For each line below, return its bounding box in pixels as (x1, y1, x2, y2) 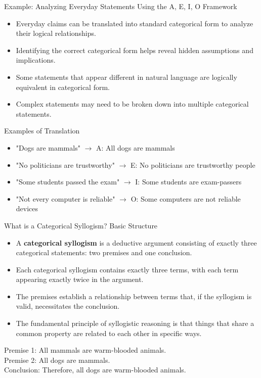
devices (16, 203, 38, 214)
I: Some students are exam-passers (135, 176, 242, 187)
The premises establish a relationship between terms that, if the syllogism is (16, 291, 252, 301)
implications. (16, 55, 56, 65)
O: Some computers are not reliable (130, 193, 241, 204)
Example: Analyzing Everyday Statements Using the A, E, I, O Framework (4, 1, 237, 11)
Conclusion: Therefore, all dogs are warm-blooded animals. (4, 364, 186, 375)
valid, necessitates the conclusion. (16, 301, 120, 311)
